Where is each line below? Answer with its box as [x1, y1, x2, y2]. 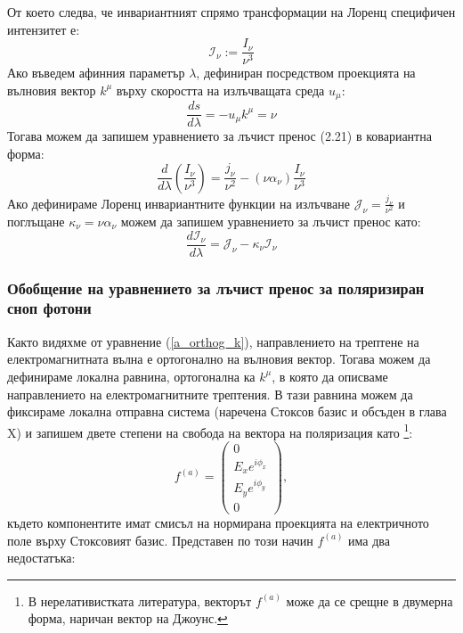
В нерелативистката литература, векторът [28, 591, 252, 610]
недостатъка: [7, 548, 76, 567]
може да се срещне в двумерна [286, 591, 453, 610]
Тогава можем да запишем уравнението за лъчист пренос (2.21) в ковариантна [7, 127, 432, 145]
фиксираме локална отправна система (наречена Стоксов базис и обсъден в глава [7, 402, 447, 421]
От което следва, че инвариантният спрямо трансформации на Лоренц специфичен [7, 3, 456, 21]
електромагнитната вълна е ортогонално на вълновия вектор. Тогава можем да [7, 349, 431, 368]
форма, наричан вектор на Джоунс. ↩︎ [28, 609, 228, 628]
